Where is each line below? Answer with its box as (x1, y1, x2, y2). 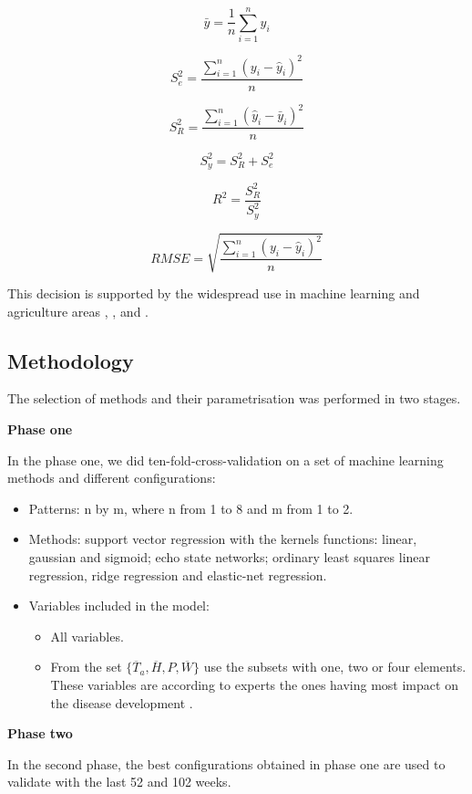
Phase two (7, 724, 73, 743)
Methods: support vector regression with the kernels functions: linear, (28, 529, 417, 548)
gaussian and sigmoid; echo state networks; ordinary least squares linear (28, 548, 431, 566)
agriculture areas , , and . (7, 301, 149, 320)
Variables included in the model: (28, 596, 210, 615)
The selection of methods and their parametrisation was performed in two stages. (7, 389, 461, 408)
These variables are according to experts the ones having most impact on (50, 674, 458, 694)
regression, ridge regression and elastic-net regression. (28, 565, 327, 584)
